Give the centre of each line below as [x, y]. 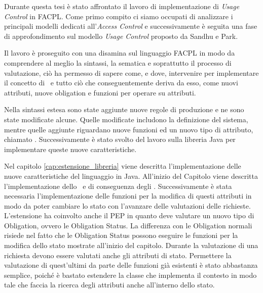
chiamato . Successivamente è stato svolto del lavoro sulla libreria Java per [120, 139]
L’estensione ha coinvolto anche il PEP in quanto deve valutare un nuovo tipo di [129, 215]
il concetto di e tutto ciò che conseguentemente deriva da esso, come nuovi [121, 83]
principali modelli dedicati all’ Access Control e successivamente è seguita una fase [131, 26]
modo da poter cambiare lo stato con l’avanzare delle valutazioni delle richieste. [127, 205]
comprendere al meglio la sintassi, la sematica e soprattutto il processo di [118, 62]
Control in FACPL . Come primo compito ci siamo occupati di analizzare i [119, 16]
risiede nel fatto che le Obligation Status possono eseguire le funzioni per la [121, 235]
